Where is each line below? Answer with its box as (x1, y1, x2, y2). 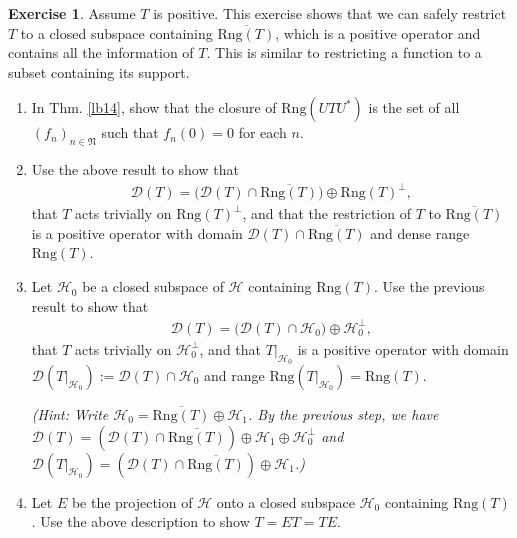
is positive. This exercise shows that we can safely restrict (153, 3, 507, 23)
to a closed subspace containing (20, 22, 213, 43)
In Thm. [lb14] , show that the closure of (31, 97, 277, 118)
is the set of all (368, 97, 460, 118)
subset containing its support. (8, 61, 190, 82)
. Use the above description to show (31, 511, 250, 532)
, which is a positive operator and (275, 22, 481, 43)
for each (238, 122, 287, 143)
